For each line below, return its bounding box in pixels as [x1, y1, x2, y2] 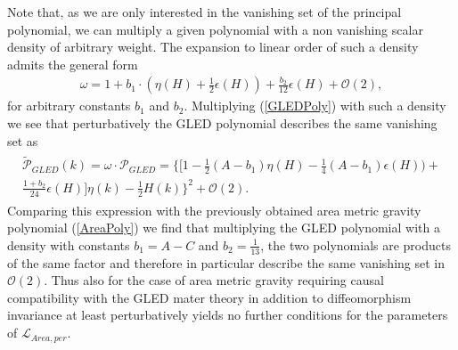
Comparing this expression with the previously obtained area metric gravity [7, 200, 421, 219]
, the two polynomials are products [260, 235, 451, 254]
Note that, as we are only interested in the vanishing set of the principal [7, 3, 402, 20]
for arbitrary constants [7, 96, 131, 115]
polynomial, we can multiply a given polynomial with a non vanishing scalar [7, 20, 423, 38]
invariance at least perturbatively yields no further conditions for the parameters [7, 305, 448, 324]
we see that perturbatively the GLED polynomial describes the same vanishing [7, 114, 438, 132]
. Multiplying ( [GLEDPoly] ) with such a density [184, 96, 446, 115]
